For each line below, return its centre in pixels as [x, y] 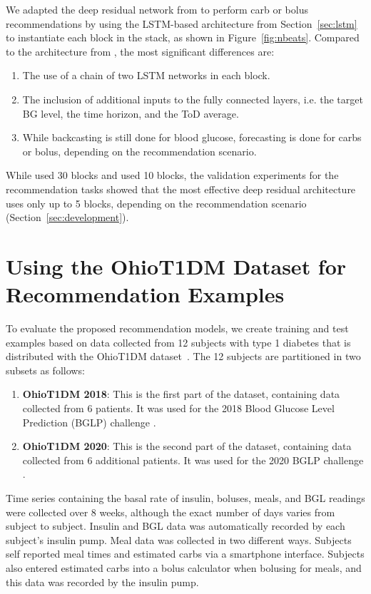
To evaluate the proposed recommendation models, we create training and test [177, 328]
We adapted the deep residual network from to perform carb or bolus [157, 9]
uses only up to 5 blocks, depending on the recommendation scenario [156, 203]
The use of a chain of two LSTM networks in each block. [146, 75]
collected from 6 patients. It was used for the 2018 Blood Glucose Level [178, 408]
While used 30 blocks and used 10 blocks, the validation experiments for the [172, 175]
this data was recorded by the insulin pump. [102, 582]
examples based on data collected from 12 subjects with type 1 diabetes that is [178, 342]
